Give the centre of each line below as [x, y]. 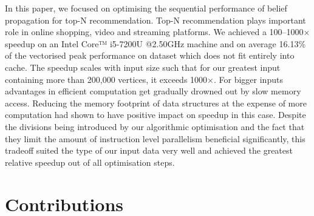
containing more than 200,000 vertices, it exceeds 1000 [106, 79]
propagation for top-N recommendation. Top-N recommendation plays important [155, 20]
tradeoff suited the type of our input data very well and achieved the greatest [149, 150]
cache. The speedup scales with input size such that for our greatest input [143, 67]
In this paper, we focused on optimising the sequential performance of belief [146, 8]
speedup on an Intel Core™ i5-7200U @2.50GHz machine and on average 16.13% [155, 43]
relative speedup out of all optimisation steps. [90, 162]
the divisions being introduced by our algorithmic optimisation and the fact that [155, 126]
